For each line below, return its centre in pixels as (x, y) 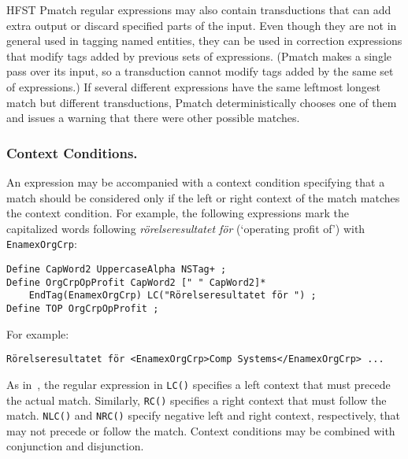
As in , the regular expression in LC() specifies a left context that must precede (198, 384)
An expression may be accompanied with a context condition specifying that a (196, 181)
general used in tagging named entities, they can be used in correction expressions (204, 41)
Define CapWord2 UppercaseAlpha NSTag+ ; (117, 269)
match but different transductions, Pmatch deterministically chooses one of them (202, 102)
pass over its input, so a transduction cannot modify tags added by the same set (200, 71)
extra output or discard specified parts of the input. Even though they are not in (202, 25)
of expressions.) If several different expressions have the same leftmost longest (193, 86)
